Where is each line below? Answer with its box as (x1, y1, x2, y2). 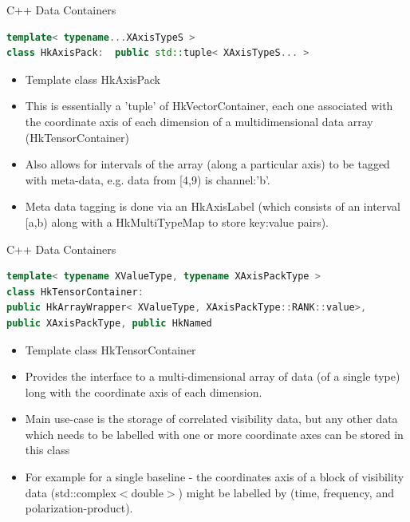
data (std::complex (25, 484, 116, 500)
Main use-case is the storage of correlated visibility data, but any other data (25, 410, 398, 427)
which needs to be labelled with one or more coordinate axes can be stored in (25, 425, 404, 442)
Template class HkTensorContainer (25, 341, 196, 358)
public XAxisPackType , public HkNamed (6, 317, 212, 329)
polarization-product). (25, 500, 133, 516)
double (131, 484, 164, 500)
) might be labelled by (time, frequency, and (178, 484, 394, 500)
